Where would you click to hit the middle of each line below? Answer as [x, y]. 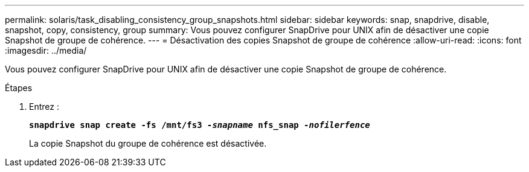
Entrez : [44, 107]
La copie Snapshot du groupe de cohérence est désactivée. [148, 143]
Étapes [19, 88]
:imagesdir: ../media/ [46, 50]
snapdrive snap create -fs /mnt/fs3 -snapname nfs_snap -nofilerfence [200, 125]
